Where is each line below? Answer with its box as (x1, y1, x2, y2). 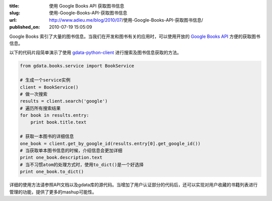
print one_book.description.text (20, 155, 103, 161)
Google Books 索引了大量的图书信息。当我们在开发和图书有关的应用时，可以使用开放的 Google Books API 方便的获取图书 (9, 33, 260, 39)
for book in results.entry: (20, 112, 89, 118)
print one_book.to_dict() (20, 169, 84, 175)
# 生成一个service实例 (20, 77, 71, 83)
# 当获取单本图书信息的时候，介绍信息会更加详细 (20, 148, 123, 154)
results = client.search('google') (20, 98, 108, 104)
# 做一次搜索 (20, 91, 48, 97)
